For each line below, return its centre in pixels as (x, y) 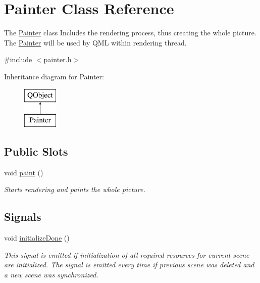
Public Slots (36, 151)
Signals (23, 217)
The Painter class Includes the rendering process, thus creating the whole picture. (130, 33)
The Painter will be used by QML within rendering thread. (95, 42)
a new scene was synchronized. (51, 275)
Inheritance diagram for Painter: (54, 76)
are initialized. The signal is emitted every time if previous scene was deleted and (129, 265)
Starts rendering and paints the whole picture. (75, 189)
